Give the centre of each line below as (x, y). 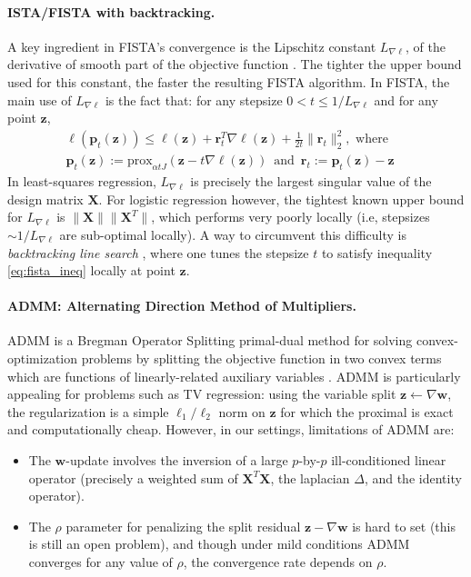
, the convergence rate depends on (278, 562)
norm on (242, 411)
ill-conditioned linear (389, 460)
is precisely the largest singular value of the (311, 181)
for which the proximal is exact (367, 411)
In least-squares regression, (82, 181)
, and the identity (413, 478)
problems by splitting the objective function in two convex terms (261, 358)
